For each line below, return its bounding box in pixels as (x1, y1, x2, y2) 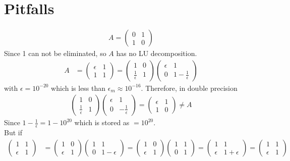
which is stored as (74, 117, 130, 128)
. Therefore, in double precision (141, 82, 238, 93)
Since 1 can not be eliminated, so (4, 48, 106, 59)
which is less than (51, 82, 106, 93)
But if (4, 127, 22, 138)
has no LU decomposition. (116, 48, 197, 59)
